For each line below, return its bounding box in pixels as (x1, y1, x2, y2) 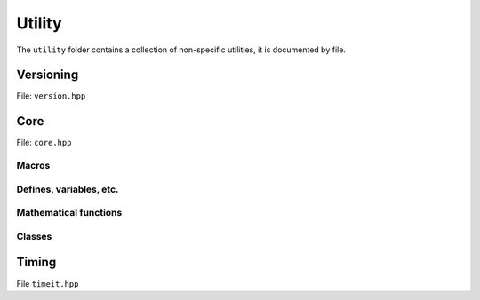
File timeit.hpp (16, 278, 79, 288)
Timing (16, 255, 57, 270)
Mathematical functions (16, 207, 123, 219)
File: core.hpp (16, 138, 72, 148)
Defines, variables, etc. (16, 183, 119, 195)
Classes (16, 230, 52, 242)
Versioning (16, 67, 79, 83)
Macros (16, 160, 51, 172)
